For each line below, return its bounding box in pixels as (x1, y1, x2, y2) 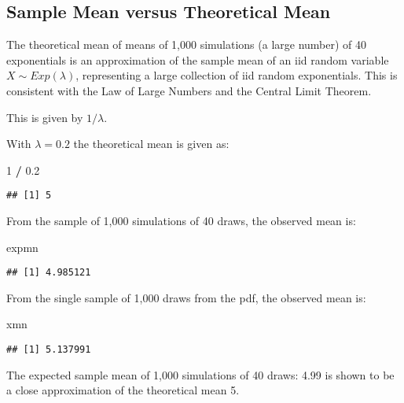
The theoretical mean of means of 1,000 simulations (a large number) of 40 (6, 36, 367, 53)
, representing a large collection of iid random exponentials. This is (75, 67, 398, 83)
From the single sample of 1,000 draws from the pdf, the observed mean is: (6, 289, 366, 305)
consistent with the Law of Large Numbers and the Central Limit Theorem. (6, 82, 372, 98)
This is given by (6, 109, 83, 125)
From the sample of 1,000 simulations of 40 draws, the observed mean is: (6, 213, 356, 229)
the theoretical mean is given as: (73, 135, 230, 152)
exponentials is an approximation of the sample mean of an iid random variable (6, 51, 389, 68)
